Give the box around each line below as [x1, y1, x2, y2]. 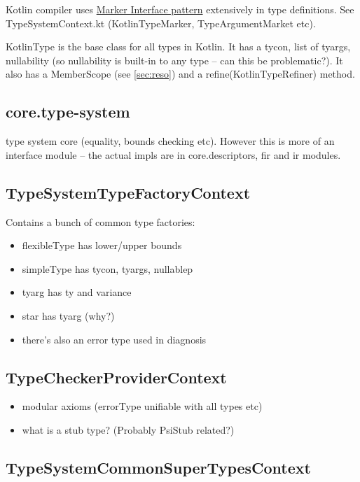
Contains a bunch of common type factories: [6, 214, 195, 229]
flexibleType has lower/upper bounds [22, 238, 182, 253]
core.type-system [6, 101, 130, 122]
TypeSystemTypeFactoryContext [6, 181, 251, 203]
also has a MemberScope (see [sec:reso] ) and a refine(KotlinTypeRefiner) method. [6, 66, 355, 81]
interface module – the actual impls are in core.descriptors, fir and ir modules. [6, 147, 341, 162]
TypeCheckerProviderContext [6, 366, 227, 388]
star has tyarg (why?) [22, 308, 115, 322]
